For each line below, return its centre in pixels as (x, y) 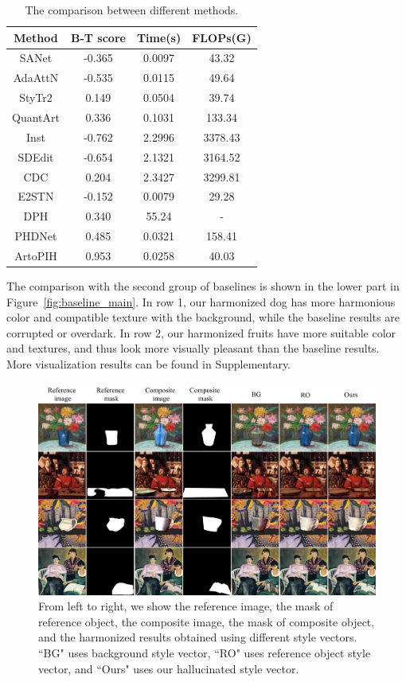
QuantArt (36, 117)
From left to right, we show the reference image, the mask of (186, 606)
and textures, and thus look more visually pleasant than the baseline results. (193, 348)
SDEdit (36, 156)
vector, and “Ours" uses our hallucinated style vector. (169, 668)
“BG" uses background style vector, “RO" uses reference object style (205, 652)
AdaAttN (36, 78)
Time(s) (159, 37)
